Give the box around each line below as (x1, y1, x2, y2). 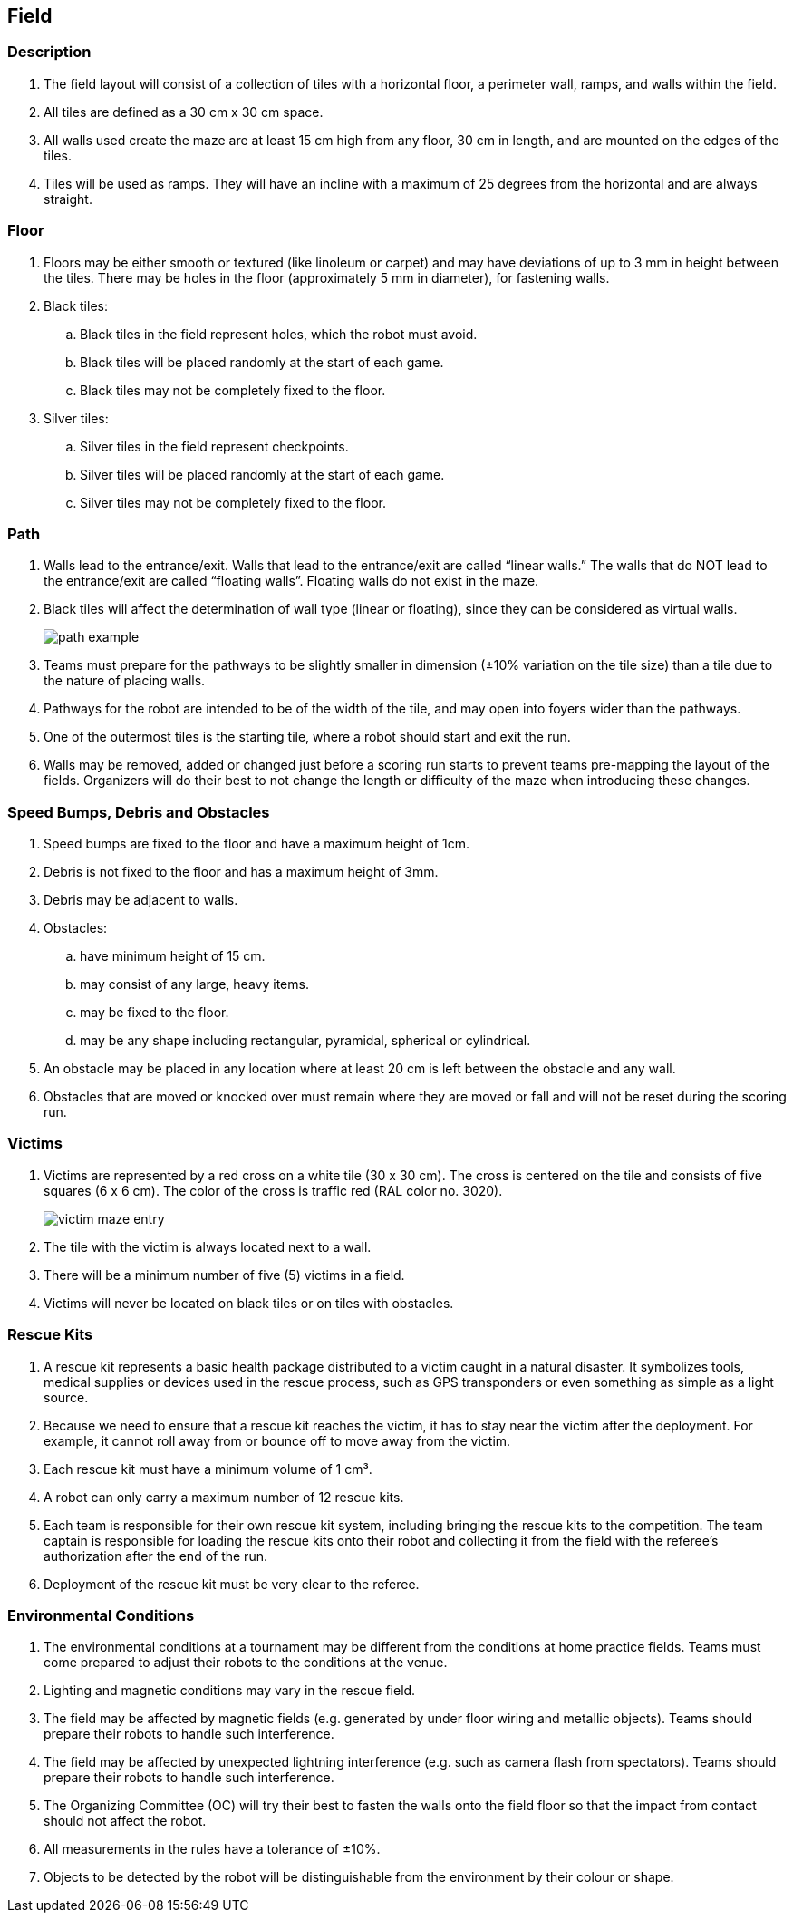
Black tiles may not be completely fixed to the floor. (80, 382, 386, 398)
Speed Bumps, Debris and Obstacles (7, 802, 270, 821)
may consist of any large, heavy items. (80, 976, 309, 993)
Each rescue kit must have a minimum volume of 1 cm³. (44, 1460, 372, 1477)
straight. (44, 190, 92, 207)
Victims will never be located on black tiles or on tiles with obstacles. (44, 1295, 454, 1311)
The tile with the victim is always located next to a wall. (44, 1238, 372, 1255)
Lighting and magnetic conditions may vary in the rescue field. (44, 1682, 416, 1699)
